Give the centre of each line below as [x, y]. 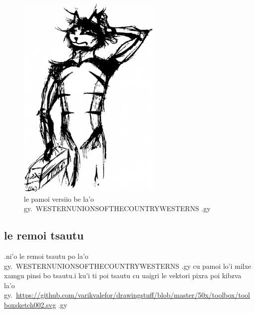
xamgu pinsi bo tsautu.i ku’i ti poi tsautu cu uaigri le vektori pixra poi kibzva [123, 275]
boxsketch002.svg [30, 304]
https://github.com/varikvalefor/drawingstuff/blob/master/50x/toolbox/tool [133, 295]
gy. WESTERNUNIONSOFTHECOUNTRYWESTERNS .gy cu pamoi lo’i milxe [128, 266]
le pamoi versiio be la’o [59, 198]
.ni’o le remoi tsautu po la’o [46, 256]
